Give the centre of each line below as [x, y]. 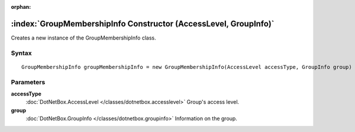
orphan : [21, 7]
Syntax [21, 53]
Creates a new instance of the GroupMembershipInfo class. [83, 38]
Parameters [28, 82]
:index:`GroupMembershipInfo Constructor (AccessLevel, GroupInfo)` [143, 24]
